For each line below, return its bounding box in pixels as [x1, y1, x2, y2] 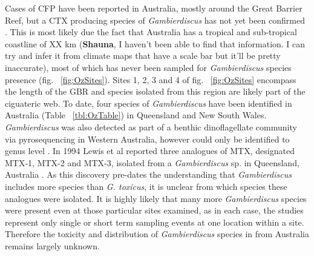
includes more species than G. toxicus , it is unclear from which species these [5, 180, 287, 192]
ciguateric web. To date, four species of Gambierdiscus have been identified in [5, 96, 292, 109]
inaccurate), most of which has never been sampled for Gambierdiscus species [5, 61, 292, 73]
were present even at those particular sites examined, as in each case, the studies [5, 204, 304, 217]
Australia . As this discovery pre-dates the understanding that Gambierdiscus [5, 168, 292, 181]
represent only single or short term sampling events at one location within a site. [5, 215, 304, 228]
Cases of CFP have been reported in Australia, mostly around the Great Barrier [5, 2, 303, 14]
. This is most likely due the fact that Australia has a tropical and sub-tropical [5, 25, 297, 38]
